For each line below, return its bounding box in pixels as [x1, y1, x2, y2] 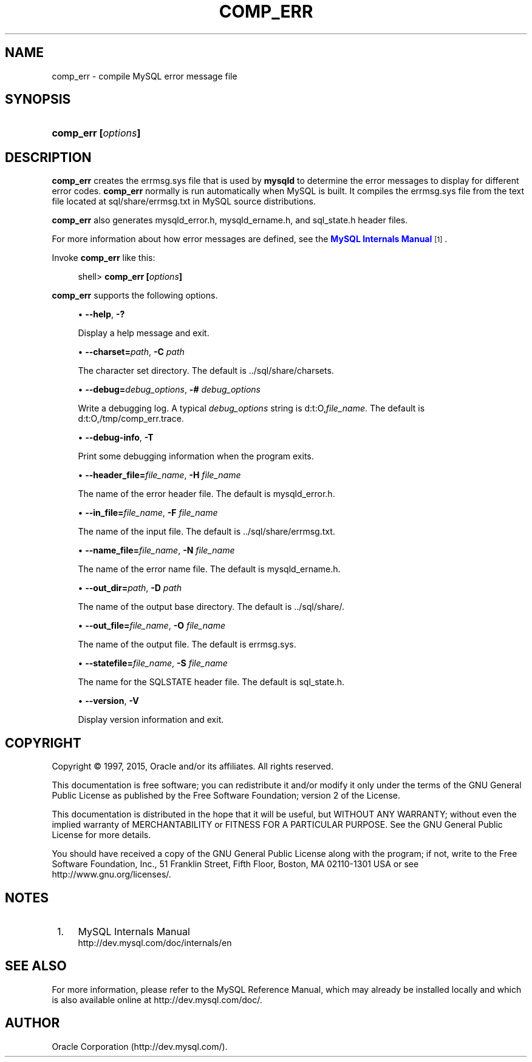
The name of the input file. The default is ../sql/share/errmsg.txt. [78, 526, 335, 537]
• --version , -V [78, 695, 139, 706]
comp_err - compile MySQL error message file [52, 70, 237, 81]
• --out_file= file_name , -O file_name [78, 620, 226, 631]
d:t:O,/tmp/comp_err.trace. [78, 413, 184, 424]
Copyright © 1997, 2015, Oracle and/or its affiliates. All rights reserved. [52, 761, 333, 772]
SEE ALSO [5, 958, 67, 974]
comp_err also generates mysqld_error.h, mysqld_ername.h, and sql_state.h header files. [52, 215, 408, 226]
